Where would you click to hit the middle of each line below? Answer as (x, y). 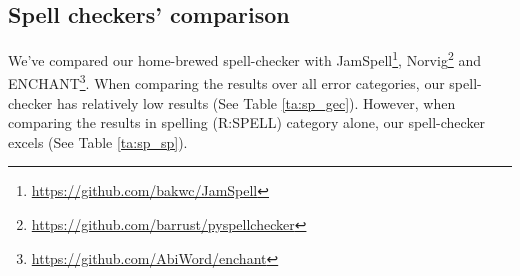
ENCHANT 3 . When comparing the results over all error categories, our (226, 82)
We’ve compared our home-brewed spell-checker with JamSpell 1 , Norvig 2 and (244, 58)
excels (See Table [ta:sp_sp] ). (98, 141)
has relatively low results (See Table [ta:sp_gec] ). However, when (256, 102)
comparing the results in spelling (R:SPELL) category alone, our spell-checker (247, 122)
